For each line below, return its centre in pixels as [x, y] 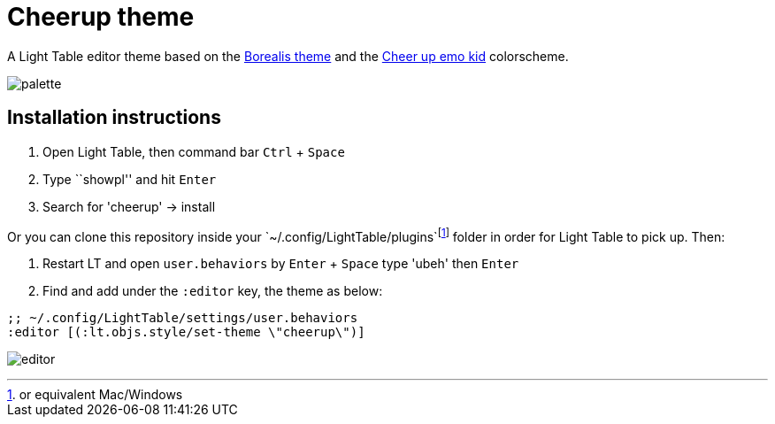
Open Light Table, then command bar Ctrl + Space [194, 151]
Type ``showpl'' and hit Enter [130, 179]
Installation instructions [114, 118]
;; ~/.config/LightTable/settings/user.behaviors [183, 318]
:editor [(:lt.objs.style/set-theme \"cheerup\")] [186, 332]
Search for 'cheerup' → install [129, 206]
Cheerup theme [101, 17]
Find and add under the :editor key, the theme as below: [213, 291]
